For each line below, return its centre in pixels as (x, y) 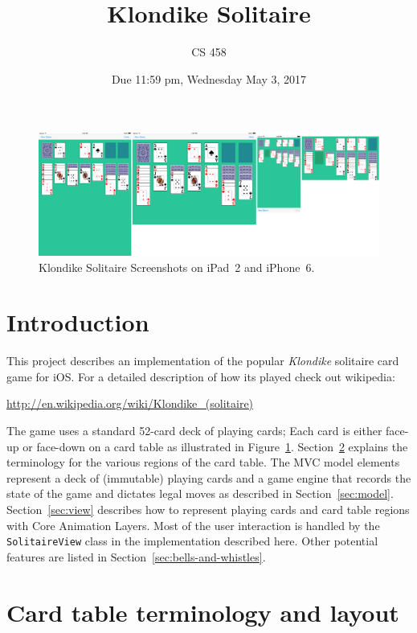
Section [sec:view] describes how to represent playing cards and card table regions (208, 509)
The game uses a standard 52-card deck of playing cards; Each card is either (194, 431)
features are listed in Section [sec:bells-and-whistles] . (136, 556)
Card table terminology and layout (203, 612)
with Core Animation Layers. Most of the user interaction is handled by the (193, 525)
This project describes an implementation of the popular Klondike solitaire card (203, 361)
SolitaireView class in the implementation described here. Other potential (192, 541)
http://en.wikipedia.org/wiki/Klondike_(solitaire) (130, 403)
